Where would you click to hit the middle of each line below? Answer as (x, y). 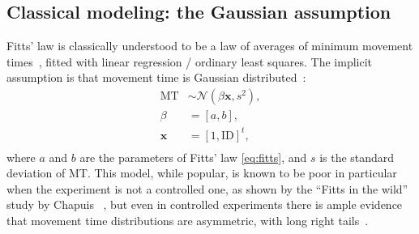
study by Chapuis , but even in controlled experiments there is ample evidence (205, 204)
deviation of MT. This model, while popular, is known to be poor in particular (202, 173)
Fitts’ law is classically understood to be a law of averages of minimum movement (210, 46)
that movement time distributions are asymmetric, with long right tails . (188, 220)
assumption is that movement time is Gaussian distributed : (156, 77)
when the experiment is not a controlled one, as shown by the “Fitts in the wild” (207, 188)
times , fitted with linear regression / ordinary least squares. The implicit (190, 61)
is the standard (357, 157)
